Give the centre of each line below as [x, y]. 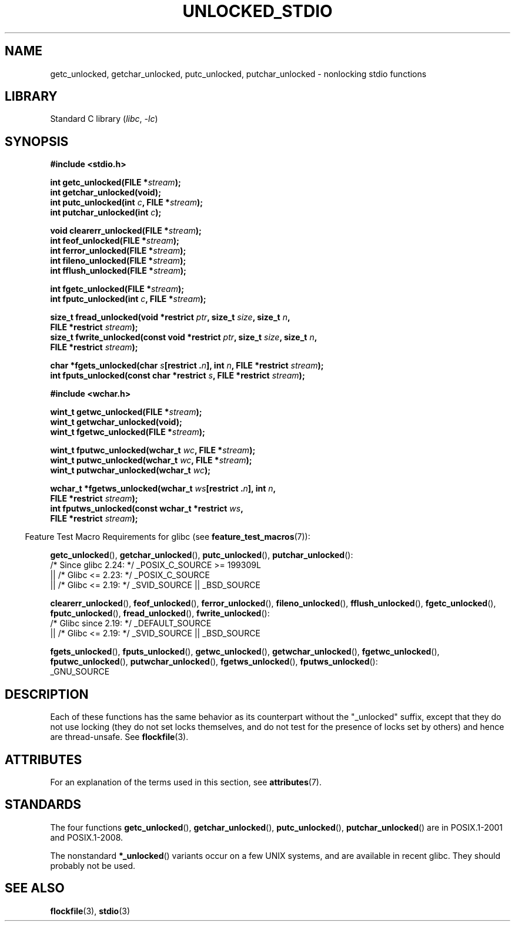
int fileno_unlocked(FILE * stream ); [118, 261]
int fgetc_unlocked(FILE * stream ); [117, 289]
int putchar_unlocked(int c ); [106, 213]
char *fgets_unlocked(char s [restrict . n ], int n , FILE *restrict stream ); [187, 366]
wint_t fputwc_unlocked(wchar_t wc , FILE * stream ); [153, 450]
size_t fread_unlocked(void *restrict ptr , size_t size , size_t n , [170, 317]
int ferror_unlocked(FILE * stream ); [118, 251]
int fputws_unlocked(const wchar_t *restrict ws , [147, 509]
